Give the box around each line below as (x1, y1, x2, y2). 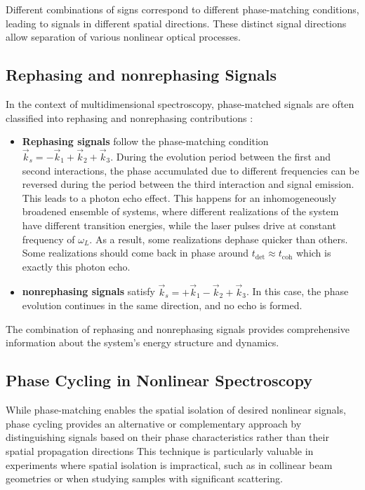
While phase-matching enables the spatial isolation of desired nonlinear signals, (6, 402, 346, 417)
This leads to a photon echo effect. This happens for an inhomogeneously (22, 190, 337, 205)
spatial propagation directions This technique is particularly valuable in (6, 443, 314, 458)
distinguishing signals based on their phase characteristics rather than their (6, 430, 329, 444)
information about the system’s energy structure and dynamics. (6, 335, 279, 350)
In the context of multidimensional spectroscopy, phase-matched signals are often (6, 96, 354, 111)
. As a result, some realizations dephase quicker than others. (89, 231, 348, 246)
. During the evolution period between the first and (110, 149, 331, 163)
